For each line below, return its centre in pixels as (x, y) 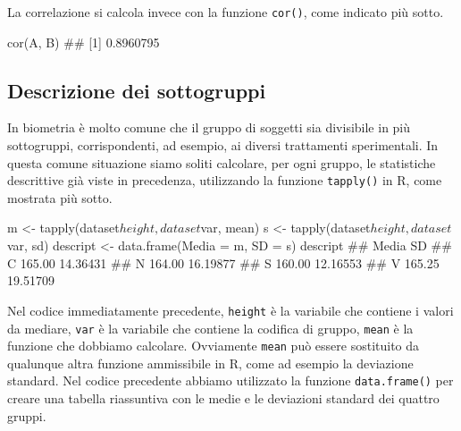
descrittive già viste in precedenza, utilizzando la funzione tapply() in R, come (225, 180)
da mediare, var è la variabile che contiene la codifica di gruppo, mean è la (210, 328)
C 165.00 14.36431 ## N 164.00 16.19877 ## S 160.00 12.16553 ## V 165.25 (223, 262)
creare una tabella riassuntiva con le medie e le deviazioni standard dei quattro (223, 398)
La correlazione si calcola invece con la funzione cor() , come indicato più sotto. (226, 12)
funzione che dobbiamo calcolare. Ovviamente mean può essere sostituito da (214, 346)
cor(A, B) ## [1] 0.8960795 (84, 42)
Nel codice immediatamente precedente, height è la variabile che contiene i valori (230, 310)
